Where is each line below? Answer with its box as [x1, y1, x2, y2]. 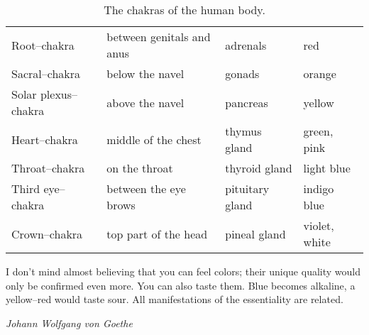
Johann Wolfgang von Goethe [6, 315, 133, 330]
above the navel [106, 94, 184, 111]
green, [303, 123, 334, 139]
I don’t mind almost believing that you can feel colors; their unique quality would [6, 264, 360, 278]
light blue [303, 160, 351, 176]
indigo [303, 180, 334, 197]
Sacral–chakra [11, 65, 80, 82]
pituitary [225, 180, 270, 197]
